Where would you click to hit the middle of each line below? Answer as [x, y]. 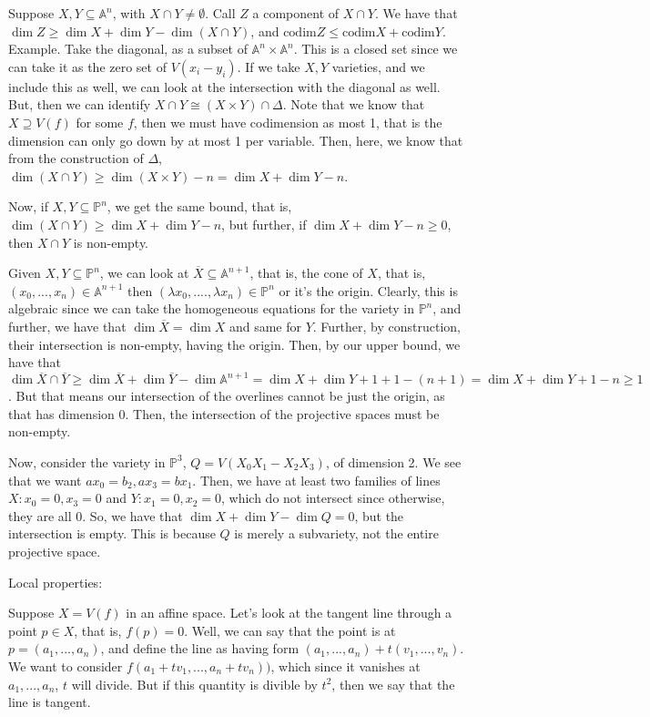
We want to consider [66, 666]
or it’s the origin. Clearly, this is [368, 290]
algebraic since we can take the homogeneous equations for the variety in [211, 308]
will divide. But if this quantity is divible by [194, 684]
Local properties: [56, 582]
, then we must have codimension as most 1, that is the [288, 122]
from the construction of [76, 158]
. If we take [269, 66]
